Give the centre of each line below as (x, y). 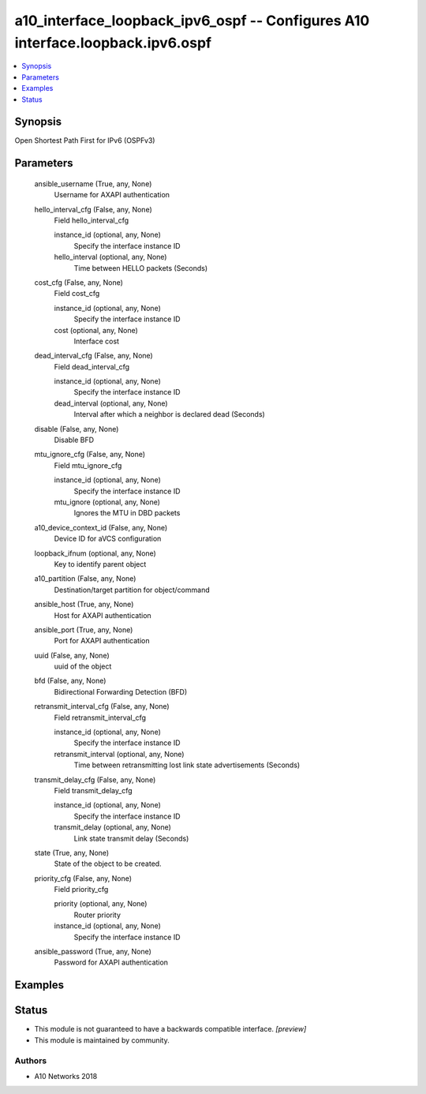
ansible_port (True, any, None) (84, 629)
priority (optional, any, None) (101, 904)
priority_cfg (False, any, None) (83, 878)
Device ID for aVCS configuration (108, 539)
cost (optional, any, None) (96, 330)
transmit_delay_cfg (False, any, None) (95, 779)
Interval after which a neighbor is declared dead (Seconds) (170, 414)
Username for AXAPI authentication (112, 195)
